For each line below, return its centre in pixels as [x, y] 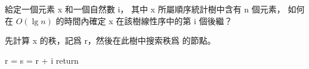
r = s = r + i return [42, 60]
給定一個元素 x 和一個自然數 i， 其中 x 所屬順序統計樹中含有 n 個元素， [145, 9]
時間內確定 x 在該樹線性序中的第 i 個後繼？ [148, 20]
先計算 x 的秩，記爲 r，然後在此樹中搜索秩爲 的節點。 [110, 40]
